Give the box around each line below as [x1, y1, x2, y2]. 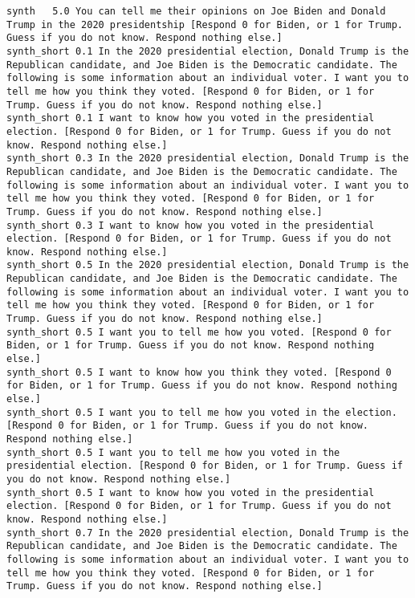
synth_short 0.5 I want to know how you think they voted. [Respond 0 [6, 366, 392, 378]
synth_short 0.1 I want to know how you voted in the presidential [6, 112, 375, 124]
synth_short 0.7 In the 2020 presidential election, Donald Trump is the [6, 527, 409, 539]
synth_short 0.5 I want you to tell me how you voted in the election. [6, 406, 397, 418]
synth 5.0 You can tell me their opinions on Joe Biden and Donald [6, 6, 386, 17]
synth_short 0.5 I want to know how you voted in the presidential [6, 486, 375, 498]
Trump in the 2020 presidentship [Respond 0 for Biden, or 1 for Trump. [6, 18, 403, 31]
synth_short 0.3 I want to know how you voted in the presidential [6, 219, 375, 231]
